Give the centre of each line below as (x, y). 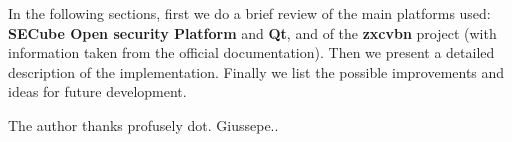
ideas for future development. (97, 91)
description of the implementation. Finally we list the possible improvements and (256, 71)
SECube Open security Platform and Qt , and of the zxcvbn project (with (252, 32)
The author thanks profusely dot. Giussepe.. (143, 124)
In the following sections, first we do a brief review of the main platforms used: (249, 13)
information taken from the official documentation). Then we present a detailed (251, 52)
